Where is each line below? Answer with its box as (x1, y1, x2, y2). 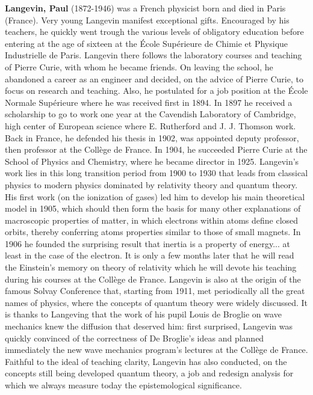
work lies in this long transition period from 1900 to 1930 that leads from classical (5, 167, 308, 179)
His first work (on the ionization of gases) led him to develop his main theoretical (5, 190, 305, 203)
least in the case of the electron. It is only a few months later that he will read (5, 249, 294, 262)
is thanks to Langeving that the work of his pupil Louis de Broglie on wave (5, 308, 282, 320)
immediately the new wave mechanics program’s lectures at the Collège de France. (5, 343, 308, 356)
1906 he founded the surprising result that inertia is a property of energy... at (5, 237, 290, 250)
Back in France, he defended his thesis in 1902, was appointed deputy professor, (5, 131, 299, 144)
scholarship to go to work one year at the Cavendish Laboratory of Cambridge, (5, 108, 296, 120)
